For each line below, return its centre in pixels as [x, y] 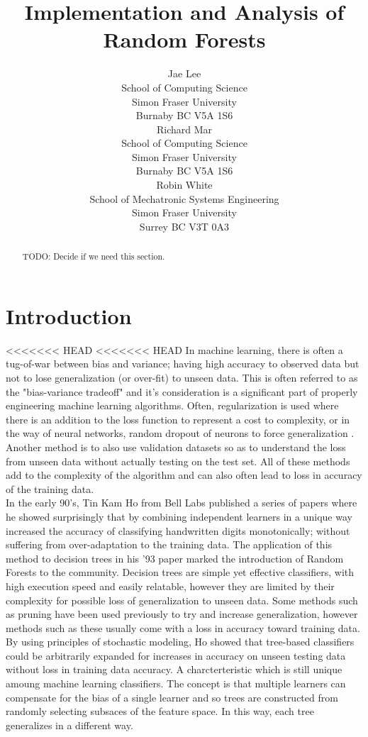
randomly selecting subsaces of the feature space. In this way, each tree [160, 711]
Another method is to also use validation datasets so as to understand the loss [176, 447]
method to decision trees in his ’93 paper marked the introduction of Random [175, 558]
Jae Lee [184, 73]
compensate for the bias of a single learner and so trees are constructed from [172, 697]
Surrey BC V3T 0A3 [184, 226]
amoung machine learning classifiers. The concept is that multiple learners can [176, 683]
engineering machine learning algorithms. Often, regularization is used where [172, 405]
